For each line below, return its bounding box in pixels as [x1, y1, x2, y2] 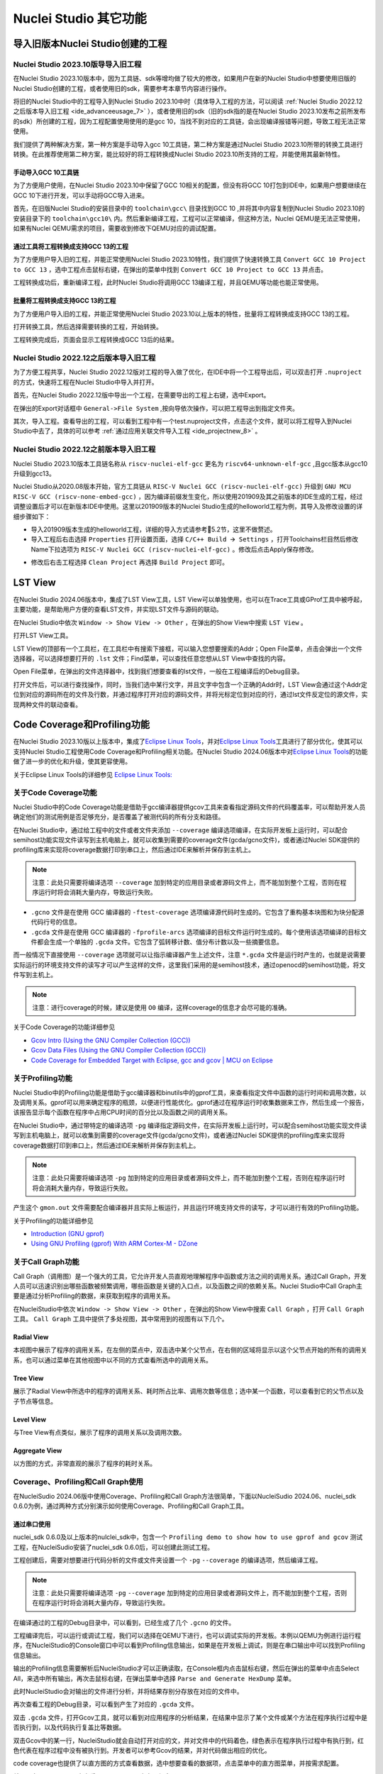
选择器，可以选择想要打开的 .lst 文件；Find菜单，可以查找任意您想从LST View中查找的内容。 [13, 654, 290, 663]
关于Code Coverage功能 [13, 788, 97, 798]
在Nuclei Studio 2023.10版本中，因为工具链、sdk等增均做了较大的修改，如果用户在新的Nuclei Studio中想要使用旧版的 [13, 75, 356, 83]
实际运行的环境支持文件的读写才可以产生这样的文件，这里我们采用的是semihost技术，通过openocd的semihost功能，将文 [13, 960, 366, 969]
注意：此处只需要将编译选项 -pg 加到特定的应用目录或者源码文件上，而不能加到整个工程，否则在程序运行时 [32, 1174, 345, 1182]
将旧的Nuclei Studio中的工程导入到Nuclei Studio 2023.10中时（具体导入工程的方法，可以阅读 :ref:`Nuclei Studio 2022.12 [13, 97, 363, 106]
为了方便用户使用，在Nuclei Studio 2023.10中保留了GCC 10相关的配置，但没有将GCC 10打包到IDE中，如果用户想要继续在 [13, 181, 367, 189]
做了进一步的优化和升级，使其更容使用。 [13, 757, 131, 766]
